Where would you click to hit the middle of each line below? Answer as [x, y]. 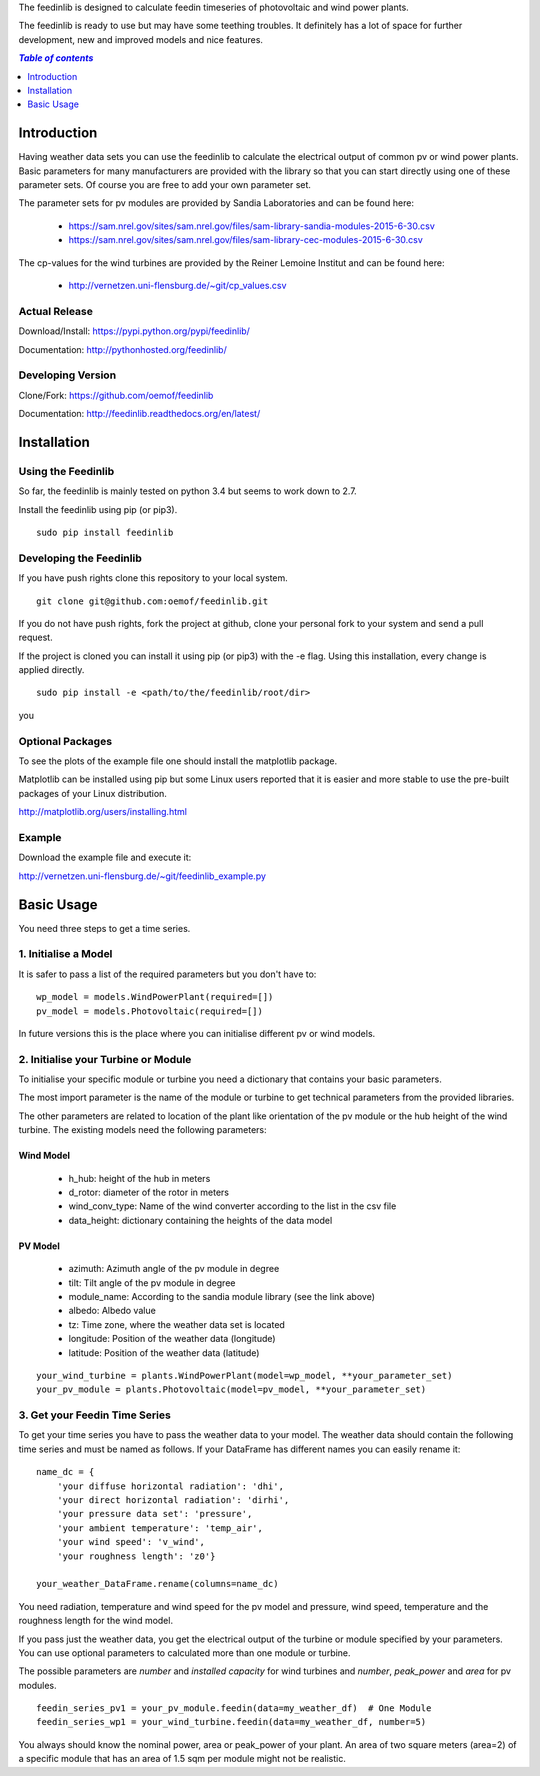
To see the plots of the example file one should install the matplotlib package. [178, 761]
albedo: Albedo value [112, 1311]
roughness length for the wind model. [96, 1621]
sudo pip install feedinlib [105, 532]
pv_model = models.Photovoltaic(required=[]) [150, 1011]
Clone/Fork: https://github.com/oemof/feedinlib [116, 395]
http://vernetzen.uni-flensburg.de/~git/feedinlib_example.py [142, 876]
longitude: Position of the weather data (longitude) [172, 1339]
